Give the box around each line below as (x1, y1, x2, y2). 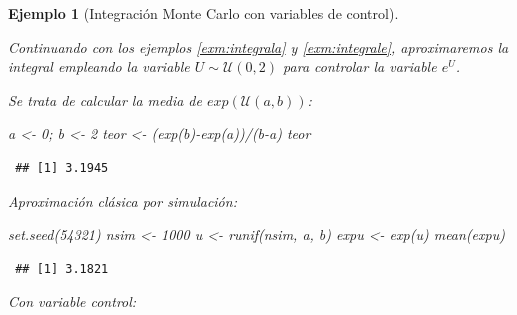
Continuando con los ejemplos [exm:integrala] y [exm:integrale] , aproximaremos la (8, 36, 509, 57)
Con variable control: (8, 291, 137, 312)
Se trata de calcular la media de (8, 89, 202, 110)
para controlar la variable (283, 56, 437, 77)
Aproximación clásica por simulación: (8, 190, 237, 211)
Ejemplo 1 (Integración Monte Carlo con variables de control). (8, 3, 399, 23)
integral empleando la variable (8, 56, 190, 77)
